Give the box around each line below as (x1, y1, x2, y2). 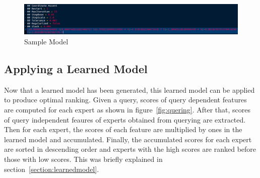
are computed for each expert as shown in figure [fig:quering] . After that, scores (4, 104, 251, 115)
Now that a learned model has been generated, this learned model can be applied (4, 84, 255, 95)
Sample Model (24, 36, 69, 47)
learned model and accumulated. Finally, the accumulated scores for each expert (4, 134, 252, 144)
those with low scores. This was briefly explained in (4, 154, 163, 164)
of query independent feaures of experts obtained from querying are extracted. (4, 114, 246, 125)
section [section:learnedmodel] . (4, 163, 99, 174)
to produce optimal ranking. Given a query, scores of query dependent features (4, 94, 247, 105)
